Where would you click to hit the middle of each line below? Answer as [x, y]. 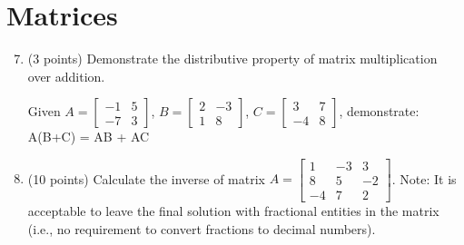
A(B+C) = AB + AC [89, 137]
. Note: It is [424, 178]
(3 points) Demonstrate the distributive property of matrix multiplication [232, 59]
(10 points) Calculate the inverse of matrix [146, 178]
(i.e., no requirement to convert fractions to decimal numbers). [202, 228]
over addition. [66, 76]
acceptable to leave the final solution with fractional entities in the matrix [233, 211]
